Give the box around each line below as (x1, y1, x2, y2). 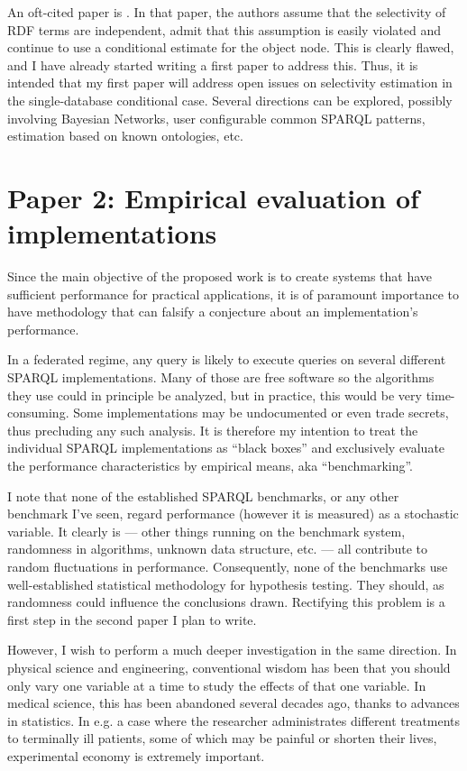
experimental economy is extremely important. (7, 746, 265, 765)
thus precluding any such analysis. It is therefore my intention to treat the (7, 420, 418, 439)
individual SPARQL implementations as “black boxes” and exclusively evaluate (7, 438, 445, 457)
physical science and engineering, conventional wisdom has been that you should (7, 657, 451, 676)
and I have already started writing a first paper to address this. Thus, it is (7, 55, 418, 74)
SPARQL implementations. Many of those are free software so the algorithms (7, 368, 435, 387)
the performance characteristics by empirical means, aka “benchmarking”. (7, 456, 414, 474)
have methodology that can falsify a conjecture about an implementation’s (7, 302, 418, 321)
